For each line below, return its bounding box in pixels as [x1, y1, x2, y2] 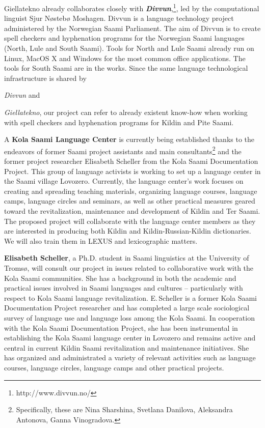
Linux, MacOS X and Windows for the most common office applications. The [4, 52, 246, 63]
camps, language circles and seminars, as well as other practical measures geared [4, 195, 255, 206]
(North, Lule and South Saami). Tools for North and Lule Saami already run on [4, 43, 254, 53]
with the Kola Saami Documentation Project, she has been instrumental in [4, 322, 238, 333]
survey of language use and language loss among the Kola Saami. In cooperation [4, 312, 255, 323]
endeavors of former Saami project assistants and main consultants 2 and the [4, 144, 242, 156]
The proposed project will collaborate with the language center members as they [4, 215, 256, 226]
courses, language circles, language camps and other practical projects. [4, 362, 224, 373]
